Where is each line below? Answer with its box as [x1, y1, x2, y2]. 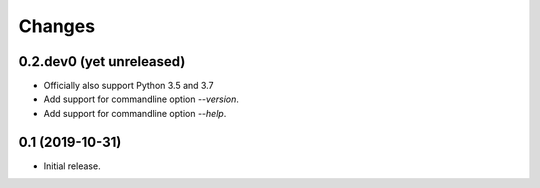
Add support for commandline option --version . [43, 93, 240, 105]
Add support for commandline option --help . [43, 107, 227, 119]
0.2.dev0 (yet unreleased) [18, 53, 186, 70]
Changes [18, 15, 95, 37]
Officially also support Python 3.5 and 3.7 [43, 80, 214, 92]
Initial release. [43, 160, 101, 172]
